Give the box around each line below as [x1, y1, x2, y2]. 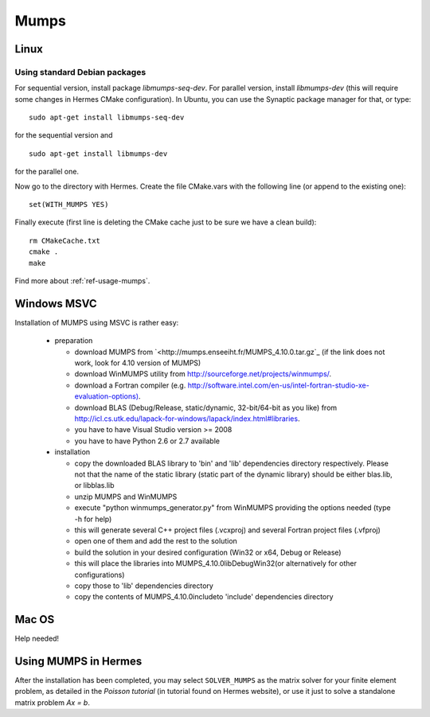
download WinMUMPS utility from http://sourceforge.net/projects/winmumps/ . [74, 369, 332, 379]
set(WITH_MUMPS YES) [29, 200, 109, 209]
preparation [54, 336, 93, 345]
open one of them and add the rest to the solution [74, 536, 238, 546]
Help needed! [14, 633, 60, 644]
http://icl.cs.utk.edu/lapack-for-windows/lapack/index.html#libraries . [74, 414, 300, 423]
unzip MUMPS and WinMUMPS [74, 492, 178, 501]
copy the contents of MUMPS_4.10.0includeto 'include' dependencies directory [74, 592, 334, 602]
